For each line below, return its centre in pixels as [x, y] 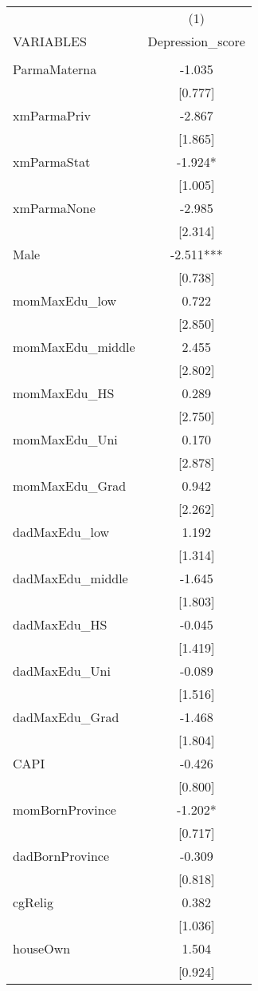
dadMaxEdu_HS [60, 624]
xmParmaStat [52, 162]
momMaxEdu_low [65, 300]
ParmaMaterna [55, 69]
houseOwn [42, 948]
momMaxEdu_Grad [70, 486]
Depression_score [196, 41]
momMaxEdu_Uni [65, 439]
